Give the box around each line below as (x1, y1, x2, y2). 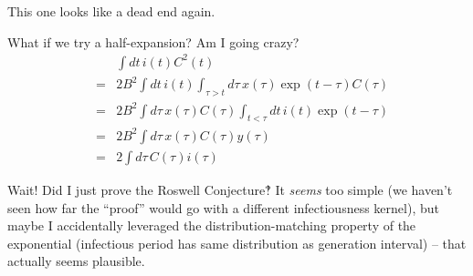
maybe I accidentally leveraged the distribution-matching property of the (7, 216, 416, 235)
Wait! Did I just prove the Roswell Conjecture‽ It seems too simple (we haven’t (7, 179, 453, 199)
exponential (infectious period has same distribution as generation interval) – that (7, 233, 467, 252)
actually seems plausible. (7, 251, 145, 271)
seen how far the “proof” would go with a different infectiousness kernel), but (7, 198, 439, 217)
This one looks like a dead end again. (7, 2, 215, 20)
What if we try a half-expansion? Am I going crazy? (7, 32, 300, 51)
